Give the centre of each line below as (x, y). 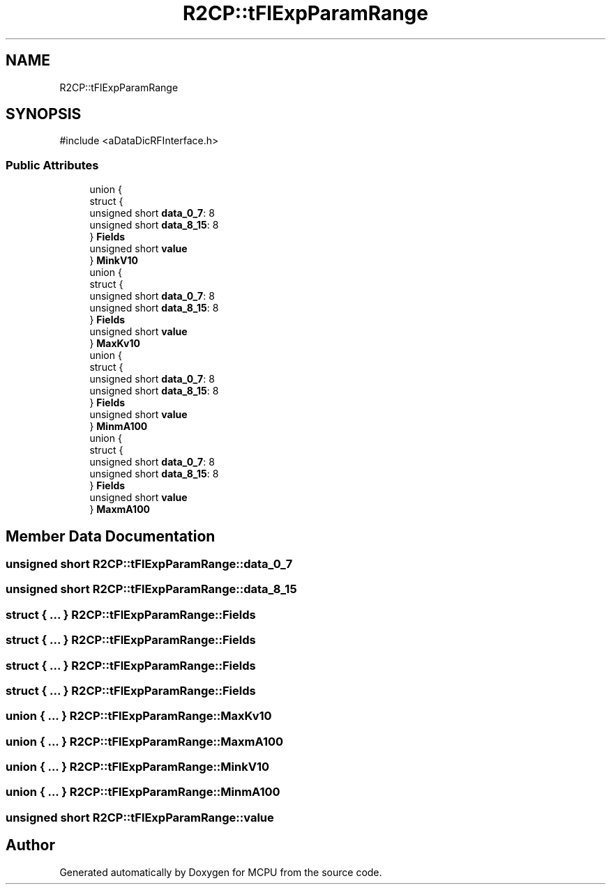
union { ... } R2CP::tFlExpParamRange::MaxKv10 (139, 716)
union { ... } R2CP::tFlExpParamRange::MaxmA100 (145, 741)
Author (30, 845)
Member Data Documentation (111, 536)
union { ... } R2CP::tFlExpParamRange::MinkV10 (137, 767)
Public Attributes (52, 165)
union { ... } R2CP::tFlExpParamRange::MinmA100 (143, 792)
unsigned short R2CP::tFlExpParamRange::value (140, 817)
